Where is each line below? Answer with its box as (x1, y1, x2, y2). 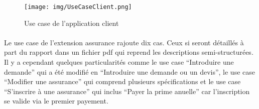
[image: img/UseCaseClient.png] (24, 3, 132, 10)
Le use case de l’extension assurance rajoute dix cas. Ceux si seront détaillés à (4, 37, 244, 47)
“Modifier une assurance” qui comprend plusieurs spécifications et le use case (4, 76, 241, 87)
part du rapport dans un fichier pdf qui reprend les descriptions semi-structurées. (4, 47, 253, 57)
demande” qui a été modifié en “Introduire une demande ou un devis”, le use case (4, 66, 255, 77)
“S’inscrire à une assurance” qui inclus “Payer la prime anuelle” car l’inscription (4, 86, 250, 96)
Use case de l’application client (24, 17, 119, 28)
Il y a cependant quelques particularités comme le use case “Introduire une (4, 57, 234, 67)
